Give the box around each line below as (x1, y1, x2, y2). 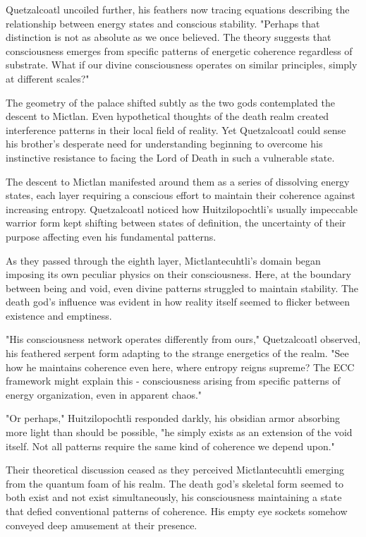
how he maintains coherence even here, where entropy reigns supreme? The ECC (6, 359, 355, 374)
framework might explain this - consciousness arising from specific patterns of (6, 373, 341, 388)
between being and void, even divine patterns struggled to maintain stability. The (6, 280, 359, 295)
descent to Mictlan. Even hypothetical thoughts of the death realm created (6, 109, 329, 123)
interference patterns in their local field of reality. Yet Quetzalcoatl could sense (6, 122, 346, 137)
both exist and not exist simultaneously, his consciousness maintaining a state (6, 490, 342, 505)
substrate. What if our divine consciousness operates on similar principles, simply (6, 57, 358, 72)
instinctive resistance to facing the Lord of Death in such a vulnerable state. (6, 150, 335, 164)
